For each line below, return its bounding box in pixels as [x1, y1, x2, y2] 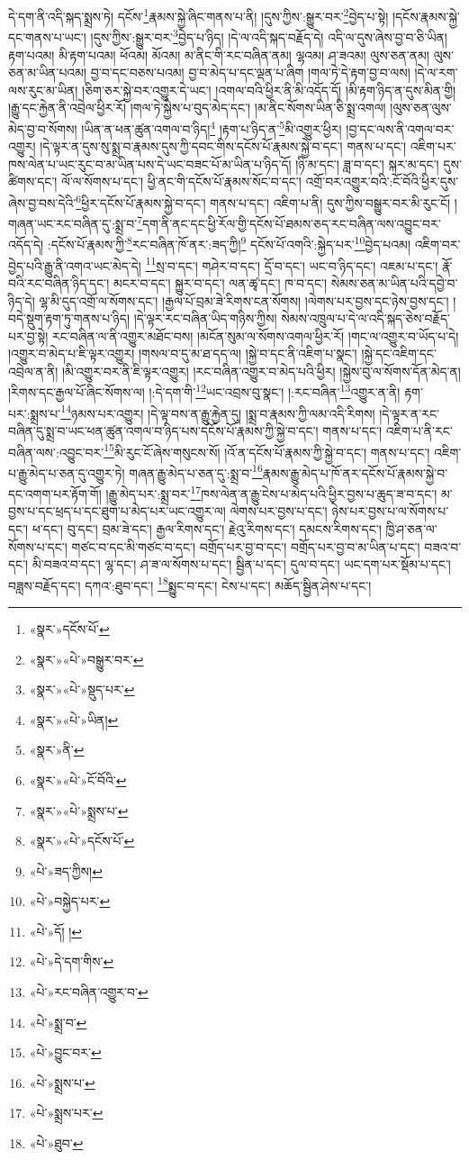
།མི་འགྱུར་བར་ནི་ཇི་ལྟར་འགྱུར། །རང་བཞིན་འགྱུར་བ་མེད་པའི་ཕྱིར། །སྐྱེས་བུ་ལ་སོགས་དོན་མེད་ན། [62, 361, 461, 380]
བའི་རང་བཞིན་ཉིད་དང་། [8, 273, 110, 292]
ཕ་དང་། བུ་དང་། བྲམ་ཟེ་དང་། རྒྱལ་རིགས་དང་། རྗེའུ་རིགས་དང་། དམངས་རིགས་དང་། [32, 519, 382, 538]
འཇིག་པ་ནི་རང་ [385, 421, 453, 440]
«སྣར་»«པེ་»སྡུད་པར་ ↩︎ [29, 680, 135, 699]
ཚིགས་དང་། [8, 172, 58, 191]
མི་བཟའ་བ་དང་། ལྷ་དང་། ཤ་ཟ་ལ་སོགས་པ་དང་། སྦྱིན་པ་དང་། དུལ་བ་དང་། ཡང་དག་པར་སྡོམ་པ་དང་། [32, 555, 451, 574]
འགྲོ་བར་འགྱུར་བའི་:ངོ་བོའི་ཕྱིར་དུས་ [305, 172, 459, 191]
